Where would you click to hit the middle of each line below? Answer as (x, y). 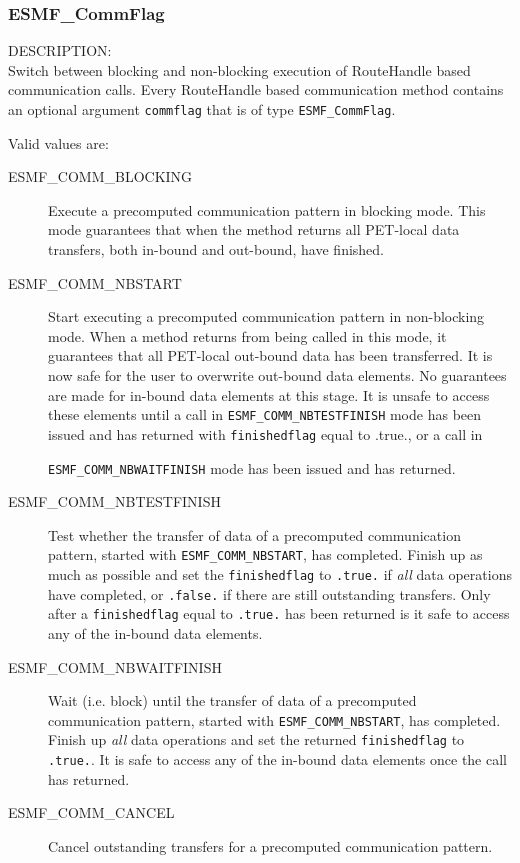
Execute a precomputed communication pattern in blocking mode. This (267, 209)
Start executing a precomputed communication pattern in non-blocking (266, 316)
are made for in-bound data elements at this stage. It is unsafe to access (269, 394)
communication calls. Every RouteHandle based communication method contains (256, 89)
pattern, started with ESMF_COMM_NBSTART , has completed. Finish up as (265, 554)
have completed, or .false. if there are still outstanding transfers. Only (269, 593)
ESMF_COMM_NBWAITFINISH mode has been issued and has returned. (252, 467)
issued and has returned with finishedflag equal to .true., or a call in (265, 433)
